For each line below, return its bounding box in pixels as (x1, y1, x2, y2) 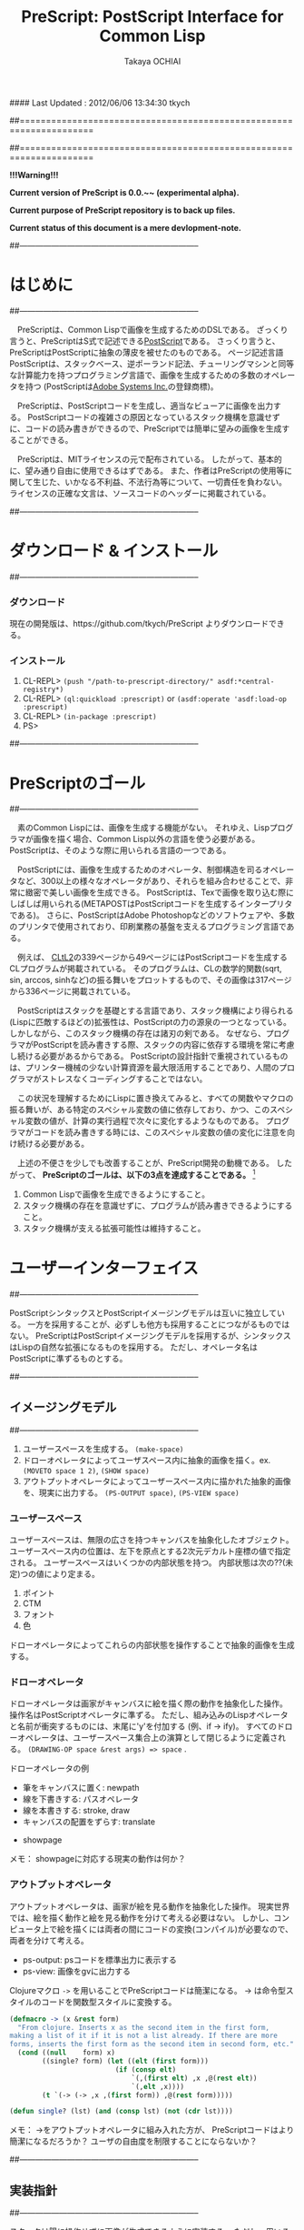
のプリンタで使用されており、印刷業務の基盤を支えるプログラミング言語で (9, 921, 288, 932)
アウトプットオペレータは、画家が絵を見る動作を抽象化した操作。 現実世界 (9, 1901, 290, 1912)
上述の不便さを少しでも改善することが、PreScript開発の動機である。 (16, 1158, 275, 1169)
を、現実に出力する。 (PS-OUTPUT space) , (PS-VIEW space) (22, 1487, 240, 1498)
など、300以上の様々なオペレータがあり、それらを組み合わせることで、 (16, 876, 286, 887)
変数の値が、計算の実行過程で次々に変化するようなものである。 (25, 1116, 264, 1127)
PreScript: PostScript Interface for (21, 6, 284, 27)
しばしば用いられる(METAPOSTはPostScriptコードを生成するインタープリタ (9, 899, 293, 909)
